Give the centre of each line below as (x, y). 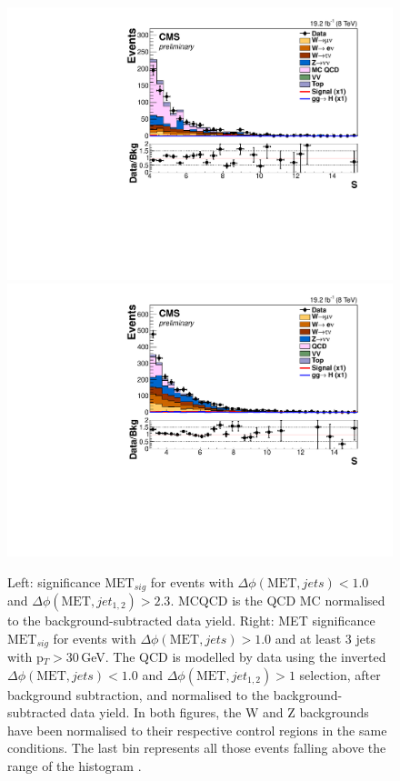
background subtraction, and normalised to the (139, 694)
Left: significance (54, 581)
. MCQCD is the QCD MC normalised (278, 600)
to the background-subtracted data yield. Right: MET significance (191, 620)
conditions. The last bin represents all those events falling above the (197, 748)
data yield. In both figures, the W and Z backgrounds (220, 712)
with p (25, 656)
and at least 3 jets (325, 638)
